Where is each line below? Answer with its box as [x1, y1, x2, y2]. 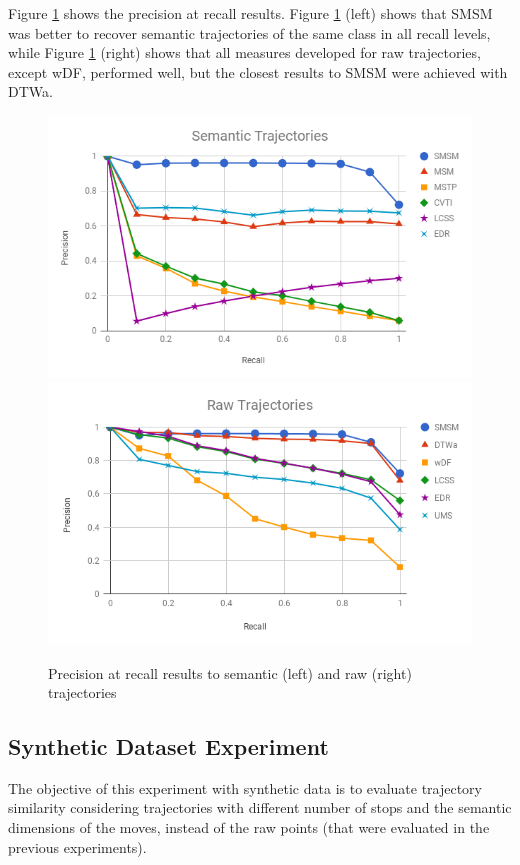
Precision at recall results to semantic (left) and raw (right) [48, 662, 412, 683]
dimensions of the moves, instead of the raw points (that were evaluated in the [8, 817, 490, 838]
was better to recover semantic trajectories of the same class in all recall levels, [8, 22, 491, 43]
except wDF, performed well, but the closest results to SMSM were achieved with [8, 61, 508, 82]
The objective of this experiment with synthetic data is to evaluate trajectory [8, 777, 482, 798]
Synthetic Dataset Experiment [8, 731, 329, 762]
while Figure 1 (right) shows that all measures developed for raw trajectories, [8, 42, 481, 63]
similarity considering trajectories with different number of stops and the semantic [8, 797, 512, 818]
